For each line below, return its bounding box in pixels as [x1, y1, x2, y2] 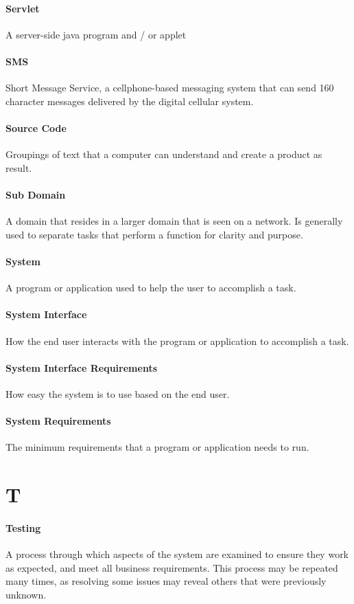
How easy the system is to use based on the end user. [5, 386, 230, 401]
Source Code [5, 120, 67, 135]
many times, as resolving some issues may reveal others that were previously [5, 574, 327, 588]
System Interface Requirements [5, 360, 158, 374]
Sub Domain [5, 187, 66, 201]
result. [5, 160, 32, 175]
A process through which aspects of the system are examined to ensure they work [5, 547, 349, 561]
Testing [5, 520, 41, 535]
